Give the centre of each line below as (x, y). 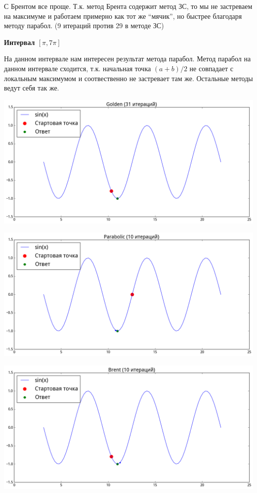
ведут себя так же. (32, 88)
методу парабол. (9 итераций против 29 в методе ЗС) (84, 25)
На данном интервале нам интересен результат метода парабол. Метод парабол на (128, 59)
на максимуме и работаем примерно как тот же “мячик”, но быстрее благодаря (123, 16)
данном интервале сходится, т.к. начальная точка (78, 68)
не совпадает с (211, 68)
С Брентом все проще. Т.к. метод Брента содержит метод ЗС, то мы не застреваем (128, 6)
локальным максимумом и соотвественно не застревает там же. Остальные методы (128, 78)
